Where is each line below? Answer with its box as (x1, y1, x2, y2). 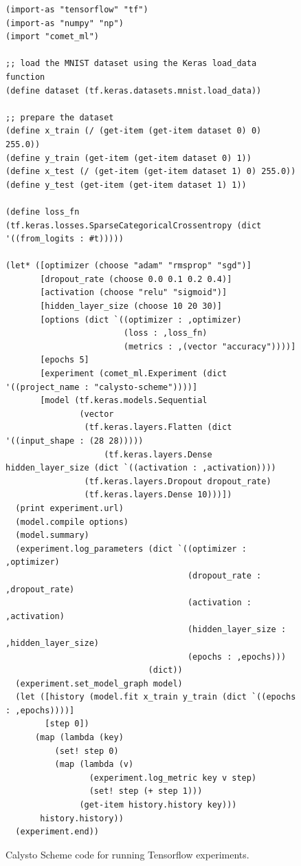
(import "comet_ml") (5, 32, 100, 42)
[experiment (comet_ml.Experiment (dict (40, 369, 227, 379)
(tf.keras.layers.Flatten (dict (84, 422, 232, 433)
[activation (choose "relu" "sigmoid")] (40, 288, 227, 298)
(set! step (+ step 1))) (89, 786, 203, 797)
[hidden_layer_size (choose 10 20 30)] (40, 301, 222, 312)
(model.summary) (15, 530, 89, 541)
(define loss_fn (5, 206, 80, 217)
